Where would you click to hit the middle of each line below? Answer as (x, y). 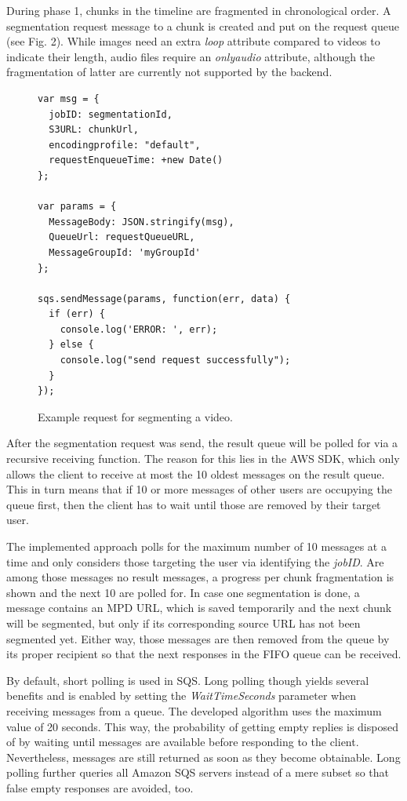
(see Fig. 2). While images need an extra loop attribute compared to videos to (193, 41)
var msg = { (69, 98)
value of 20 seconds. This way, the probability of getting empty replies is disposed (202, 726)
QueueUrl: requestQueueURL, (122, 237)
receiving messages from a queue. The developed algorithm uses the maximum (194, 710)
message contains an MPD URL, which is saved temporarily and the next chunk (199, 608)
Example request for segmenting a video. (135, 416)
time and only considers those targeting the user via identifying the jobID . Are (195, 561)
